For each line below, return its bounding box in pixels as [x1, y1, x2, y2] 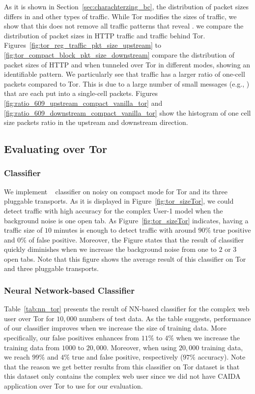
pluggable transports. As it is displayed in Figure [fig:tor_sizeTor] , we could [4, 196, 234, 206]
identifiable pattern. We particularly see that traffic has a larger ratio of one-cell [4, 69, 245, 79]
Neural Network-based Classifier [4, 284, 135, 296]
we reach [4, 352, 30, 362]
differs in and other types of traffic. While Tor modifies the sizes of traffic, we [4, 11, 237, 21]
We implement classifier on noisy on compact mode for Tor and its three [4, 186, 228, 196]
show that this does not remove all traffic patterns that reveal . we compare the [4, 21, 244, 31]
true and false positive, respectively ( [72, 352, 183, 362]
